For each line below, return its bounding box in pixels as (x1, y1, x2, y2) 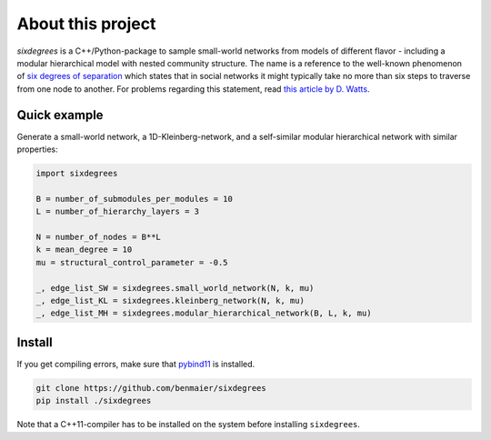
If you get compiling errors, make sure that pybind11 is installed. (16, 358, 256, 369)
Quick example (16, 107, 104, 123)
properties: (16, 144, 58, 155)
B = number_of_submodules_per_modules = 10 (35, 194, 234, 204)
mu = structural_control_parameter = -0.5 (35, 257, 228, 267)
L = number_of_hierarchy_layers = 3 (35, 206, 200, 217)
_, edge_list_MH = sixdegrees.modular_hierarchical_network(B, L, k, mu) (35, 308, 372, 318)
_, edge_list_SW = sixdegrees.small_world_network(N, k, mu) (35, 283, 315, 293)
